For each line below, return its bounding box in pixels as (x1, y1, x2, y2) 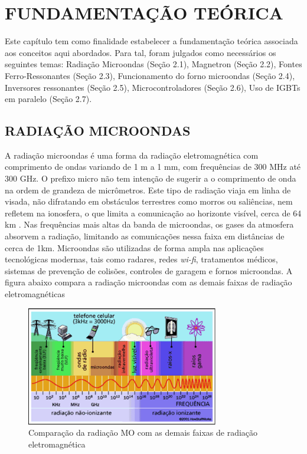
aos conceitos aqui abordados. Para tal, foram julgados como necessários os (5, 46, 276, 58)
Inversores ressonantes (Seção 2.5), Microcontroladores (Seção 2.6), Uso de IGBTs (5, 81, 301, 93)
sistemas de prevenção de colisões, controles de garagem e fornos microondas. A (5, 264, 293, 277)
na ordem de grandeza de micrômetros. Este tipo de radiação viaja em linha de (5, 183, 291, 196)
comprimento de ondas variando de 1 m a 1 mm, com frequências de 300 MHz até (5, 160, 301, 173)
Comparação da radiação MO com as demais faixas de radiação (28, 426, 258, 439)
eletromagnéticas (5, 288, 65, 300)
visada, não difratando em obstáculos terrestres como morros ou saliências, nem (5, 195, 293, 208)
